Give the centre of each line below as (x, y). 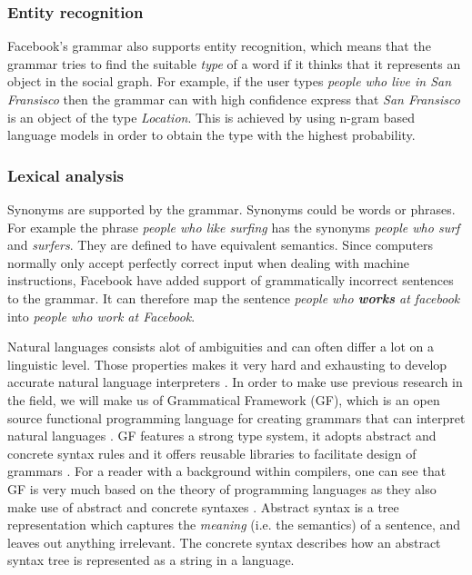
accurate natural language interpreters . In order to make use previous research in (235, 382)
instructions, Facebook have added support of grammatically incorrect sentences (231, 280)
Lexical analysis (66, 175)
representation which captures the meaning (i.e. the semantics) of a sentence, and (234, 525)
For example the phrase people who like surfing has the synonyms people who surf (234, 227)
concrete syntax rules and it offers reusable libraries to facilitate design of (212, 453)
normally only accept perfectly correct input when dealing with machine (208, 262)
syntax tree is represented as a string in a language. (151, 560)
